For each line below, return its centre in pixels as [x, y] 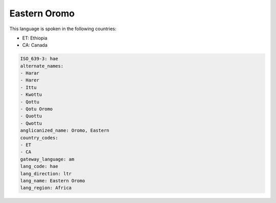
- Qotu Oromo [37, 109]
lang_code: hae [39, 166]
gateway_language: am [47, 159]
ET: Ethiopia [35, 38]
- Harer [30, 80]
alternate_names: [42, 66]
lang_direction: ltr [46, 174]
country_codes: [39, 138]
